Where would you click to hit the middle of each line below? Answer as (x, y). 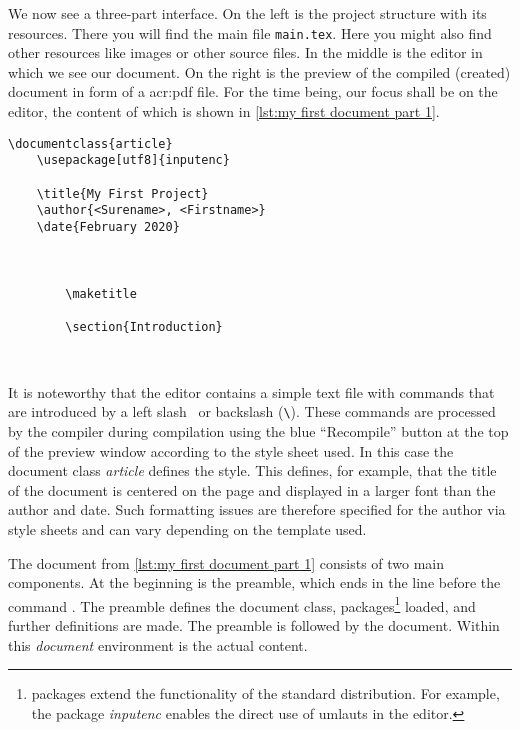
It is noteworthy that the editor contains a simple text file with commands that (251, 391)
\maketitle (101, 293)
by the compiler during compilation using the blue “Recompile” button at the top (258, 431)
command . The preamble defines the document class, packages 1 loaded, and (242, 604)
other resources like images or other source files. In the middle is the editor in (245, 52)
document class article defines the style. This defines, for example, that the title (252, 470)
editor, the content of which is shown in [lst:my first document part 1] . (224, 111)
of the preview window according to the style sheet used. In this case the (231, 450)
